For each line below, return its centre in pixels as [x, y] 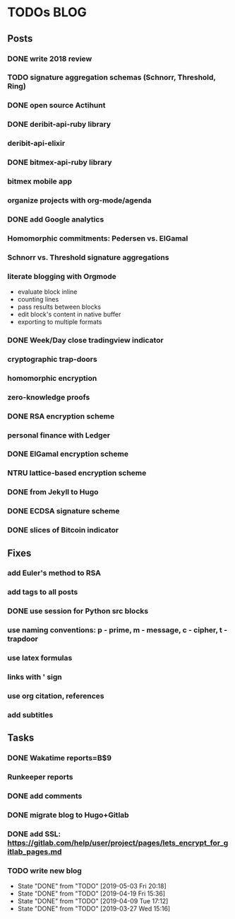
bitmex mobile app [40, 181]
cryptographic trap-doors [52, 359]
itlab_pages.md [35, 852]
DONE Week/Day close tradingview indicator [85, 340]
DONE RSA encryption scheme [61, 416]
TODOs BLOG [47, 12]
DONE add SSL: [34, 834]
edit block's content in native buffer [69, 314]
